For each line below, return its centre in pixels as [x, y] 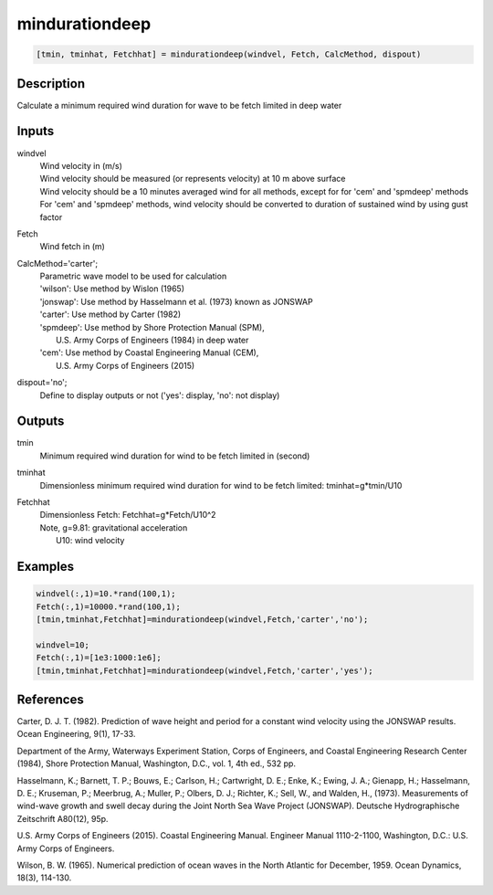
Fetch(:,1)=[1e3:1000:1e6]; [99, 658]
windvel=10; [63, 645]
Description [51, 84]
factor [51, 217]
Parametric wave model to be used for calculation [133, 276]
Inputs [36, 131]
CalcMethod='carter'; [58, 263]
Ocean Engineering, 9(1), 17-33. [76, 734]
